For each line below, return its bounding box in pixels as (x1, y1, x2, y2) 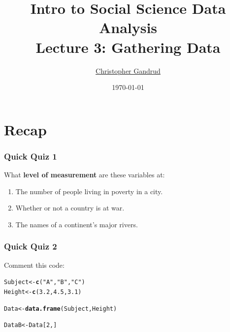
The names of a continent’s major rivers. (15, 219, 138, 229)
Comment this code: (4, 259, 65, 270)
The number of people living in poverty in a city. (15, 186, 163, 196)
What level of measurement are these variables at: (4, 169, 165, 180)
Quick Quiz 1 (4, 150, 57, 162)
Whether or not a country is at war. (15, 203, 125, 213)
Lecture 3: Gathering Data (35, 37, 221, 57)
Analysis (99, 17, 158, 38)
